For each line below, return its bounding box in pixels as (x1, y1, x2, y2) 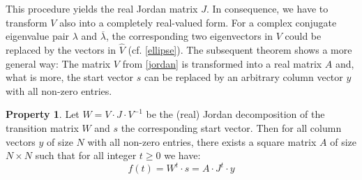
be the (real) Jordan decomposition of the (146, 107, 325, 121)
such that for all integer (35, 148, 137, 163)
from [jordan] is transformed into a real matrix (122, 56, 322, 70)
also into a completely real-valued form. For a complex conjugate (59, 15, 337, 29)
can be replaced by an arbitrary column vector (144, 70, 343, 84)
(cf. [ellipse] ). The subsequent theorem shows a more (128, 43, 352, 57)
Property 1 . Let (6, 107, 80, 121)
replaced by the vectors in (6, 43, 116, 57)
